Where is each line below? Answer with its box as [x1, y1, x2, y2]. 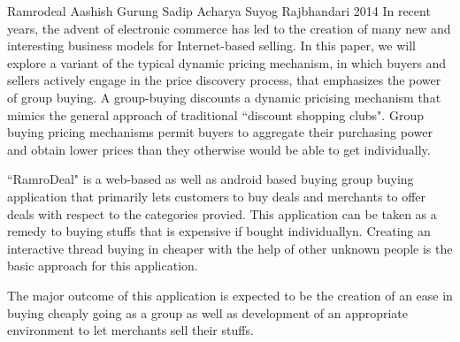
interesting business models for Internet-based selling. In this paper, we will [7, 36, 416, 55]
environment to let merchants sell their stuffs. [7, 321, 254, 339]
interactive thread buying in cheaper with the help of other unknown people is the [7, 239, 453, 257]
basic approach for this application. [7, 256, 198, 275]
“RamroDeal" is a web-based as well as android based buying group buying [7, 170, 414, 188]
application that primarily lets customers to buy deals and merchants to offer [7, 186, 426, 205]
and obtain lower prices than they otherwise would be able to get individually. [7, 140, 431, 158]
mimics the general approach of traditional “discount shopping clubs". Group [7, 105, 424, 124]
